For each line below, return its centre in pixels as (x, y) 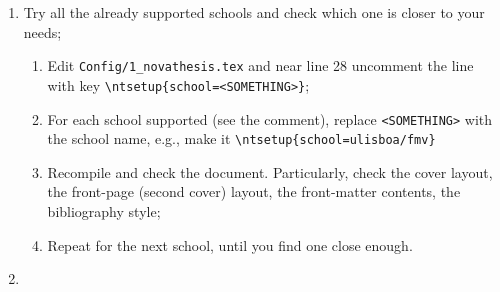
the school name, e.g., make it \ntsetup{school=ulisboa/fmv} (241, 138)
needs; (42, 31)
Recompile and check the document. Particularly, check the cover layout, (270, 171)
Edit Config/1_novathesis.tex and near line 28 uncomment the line (260, 65)
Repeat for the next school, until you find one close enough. (230, 244)
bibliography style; (104, 211)
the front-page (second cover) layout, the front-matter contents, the (254, 191)
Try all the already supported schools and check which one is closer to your (254, 12)
